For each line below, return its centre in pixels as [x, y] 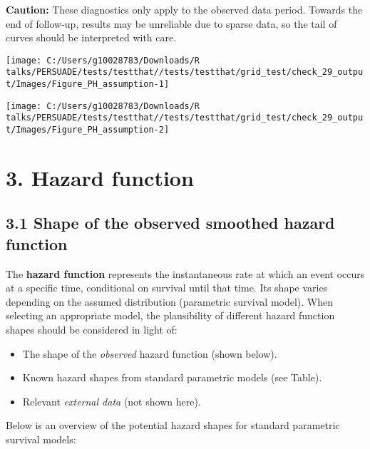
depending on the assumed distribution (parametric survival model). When [170, 301]
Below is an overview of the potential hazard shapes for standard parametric [173, 425]
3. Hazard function [100, 177]
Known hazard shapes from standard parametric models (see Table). [172, 377]
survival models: [41, 439]
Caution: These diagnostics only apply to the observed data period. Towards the [184, 9]
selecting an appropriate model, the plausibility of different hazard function [170, 315]
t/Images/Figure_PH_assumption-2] [88, 130]
